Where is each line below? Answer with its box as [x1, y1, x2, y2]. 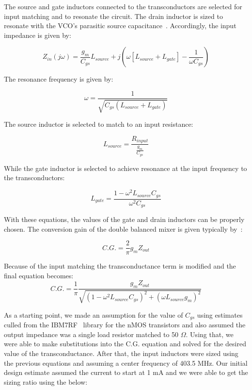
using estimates [197, 309, 243, 320]
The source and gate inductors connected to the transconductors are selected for [4, 1, 242, 11]
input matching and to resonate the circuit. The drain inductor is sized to [4, 11, 223, 21]
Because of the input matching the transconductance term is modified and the [4, 261, 236, 271]
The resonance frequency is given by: [4, 74, 113, 84]
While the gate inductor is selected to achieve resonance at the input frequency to [4, 163, 247, 173]
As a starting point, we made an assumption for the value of [4, 309, 183, 320]
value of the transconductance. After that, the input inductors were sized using [4, 348, 238, 358]
